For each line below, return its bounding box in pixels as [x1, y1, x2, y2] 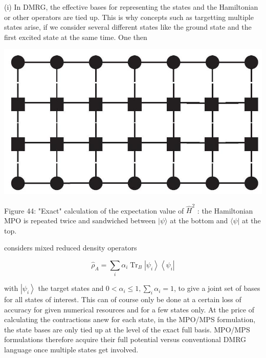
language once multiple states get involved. [4, 344, 139, 355]
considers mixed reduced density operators [4, 242, 137, 253]
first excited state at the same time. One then [4, 31, 147, 42]
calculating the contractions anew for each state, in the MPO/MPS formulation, [4, 314, 256, 325]
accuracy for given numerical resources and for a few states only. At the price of [4, 304, 254, 314]
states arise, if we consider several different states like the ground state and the [4, 22, 252, 32]
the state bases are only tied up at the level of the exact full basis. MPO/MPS [4, 324, 250, 334]
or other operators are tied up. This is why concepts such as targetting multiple [4, 11, 254, 22]
